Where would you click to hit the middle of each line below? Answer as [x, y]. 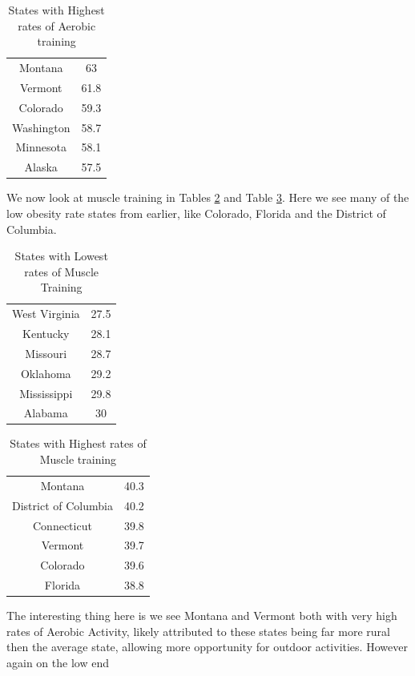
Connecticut [62, 525]
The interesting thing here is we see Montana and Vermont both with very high [202, 616]
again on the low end [58, 662]
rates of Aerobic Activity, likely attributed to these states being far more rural [198, 631]
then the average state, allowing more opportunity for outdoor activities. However [207, 647]
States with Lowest [61, 256]
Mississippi [46, 393]
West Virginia [46, 314]
